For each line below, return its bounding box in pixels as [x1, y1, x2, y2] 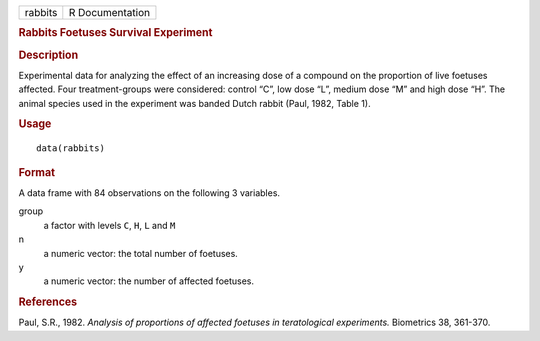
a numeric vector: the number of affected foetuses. [43, 275, 255, 287]
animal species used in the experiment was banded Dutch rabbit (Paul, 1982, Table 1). [18, 97, 371, 109]
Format [18, 165, 55, 179]
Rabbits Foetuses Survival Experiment [18, 26, 213, 40]
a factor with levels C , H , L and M [43, 219, 176, 231]
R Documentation [68, 6, 150, 19]
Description [18, 48, 79, 62]
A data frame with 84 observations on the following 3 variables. [18, 187, 280, 199]
